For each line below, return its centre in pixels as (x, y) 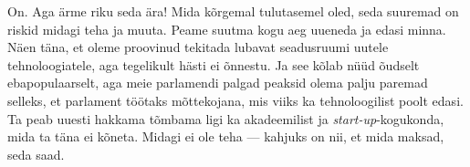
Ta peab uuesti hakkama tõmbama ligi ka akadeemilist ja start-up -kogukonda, (226, 118)
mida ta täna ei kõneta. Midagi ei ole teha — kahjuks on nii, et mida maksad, (226, 136)
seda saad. (36, 154)
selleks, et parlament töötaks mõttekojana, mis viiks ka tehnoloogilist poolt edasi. (235, 100)
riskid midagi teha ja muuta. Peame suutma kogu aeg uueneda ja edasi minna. (227, 29)
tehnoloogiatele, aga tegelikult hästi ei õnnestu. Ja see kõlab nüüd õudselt (214, 64)
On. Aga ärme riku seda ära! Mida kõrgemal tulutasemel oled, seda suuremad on (233, 11)
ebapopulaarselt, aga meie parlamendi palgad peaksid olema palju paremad (218, 83)
